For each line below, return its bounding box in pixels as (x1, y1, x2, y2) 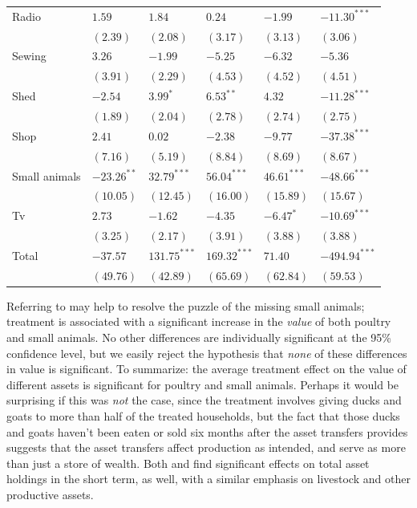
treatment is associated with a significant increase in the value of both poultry (6, 313, 391, 330)
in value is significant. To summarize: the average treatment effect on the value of (6, 360, 407, 377)
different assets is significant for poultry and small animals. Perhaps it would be (6, 376, 399, 392)
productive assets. (6, 486, 94, 502)
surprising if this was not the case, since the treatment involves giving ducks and (6, 392, 402, 408)
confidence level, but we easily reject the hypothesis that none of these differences (6, 344, 407, 361)
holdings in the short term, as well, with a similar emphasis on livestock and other (6, 470, 411, 487)
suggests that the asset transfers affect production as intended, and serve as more (6, 439, 406, 456)
